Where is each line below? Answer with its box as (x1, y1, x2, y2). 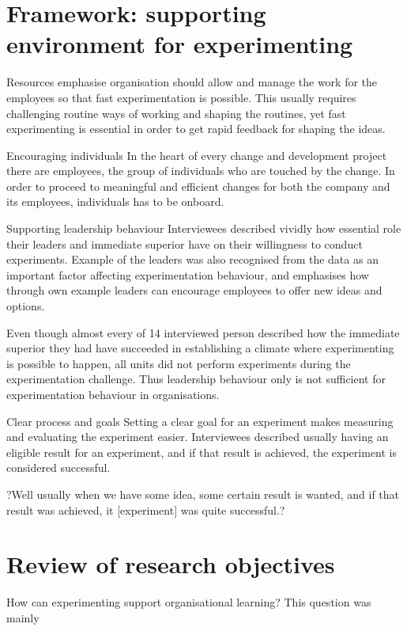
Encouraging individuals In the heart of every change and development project (6, 146, 387, 163)
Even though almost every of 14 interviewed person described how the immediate (6, 324, 400, 340)
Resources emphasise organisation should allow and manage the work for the (6, 74, 378, 90)
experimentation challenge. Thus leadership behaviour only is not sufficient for (6, 371, 386, 387)
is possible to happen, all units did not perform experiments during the (6, 355, 351, 371)
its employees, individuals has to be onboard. (6, 193, 224, 210)
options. (6, 298, 45, 314)
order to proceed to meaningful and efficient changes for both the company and (6, 177, 390, 194)
